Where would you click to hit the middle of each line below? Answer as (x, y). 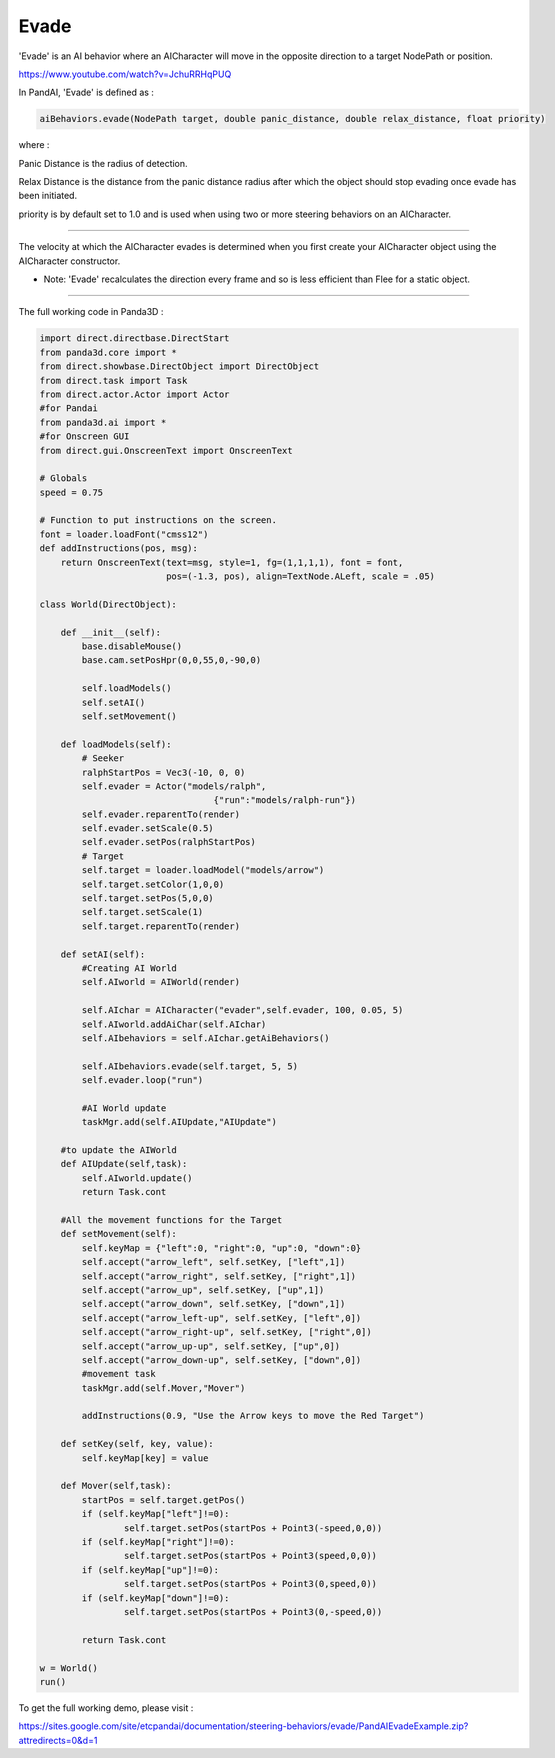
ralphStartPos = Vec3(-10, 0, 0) (163, 772)
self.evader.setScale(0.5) (147, 828)
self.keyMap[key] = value (145, 1458)
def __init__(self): (111, 632)
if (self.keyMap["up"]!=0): (150, 1569)
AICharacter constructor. (69, 261)
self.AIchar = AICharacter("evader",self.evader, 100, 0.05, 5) (242, 1010)
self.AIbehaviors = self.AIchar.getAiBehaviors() (205, 1038)
